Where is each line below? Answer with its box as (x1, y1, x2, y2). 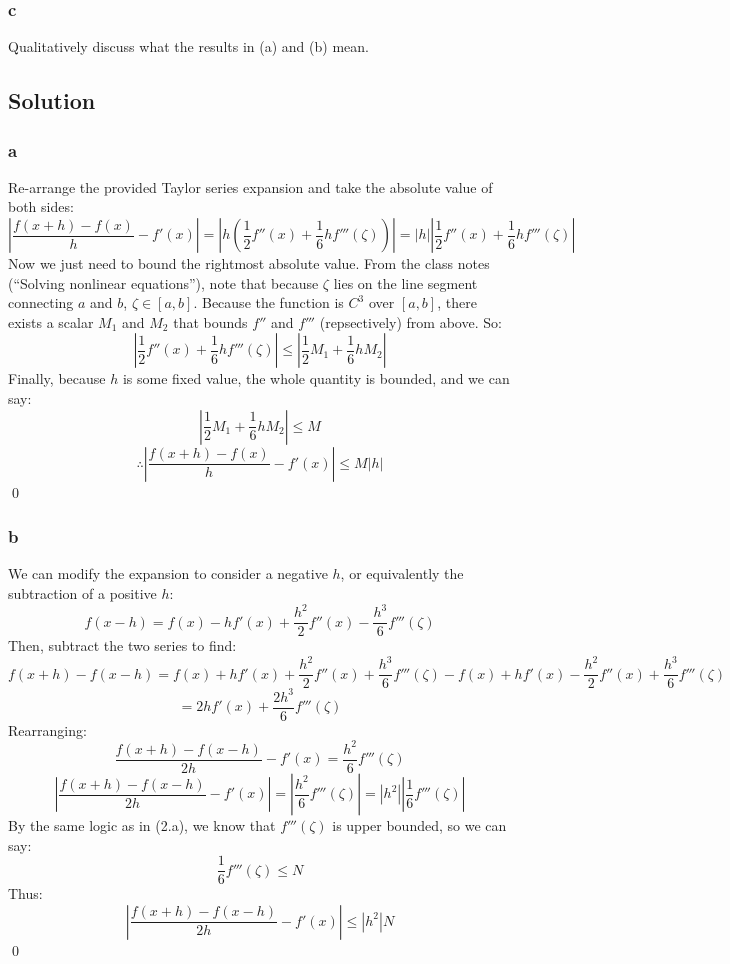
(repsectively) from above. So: (319, 311, 502, 332)
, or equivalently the (340, 563, 464, 584)
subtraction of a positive (8, 582, 157, 603)
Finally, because (8, 368, 106, 389)
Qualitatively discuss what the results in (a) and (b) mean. (8, 36, 369, 57)
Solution (8, 85, 96, 116)
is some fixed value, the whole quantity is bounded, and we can (122, 368, 510, 389)
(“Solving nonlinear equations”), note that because (8, 272, 319, 293)
